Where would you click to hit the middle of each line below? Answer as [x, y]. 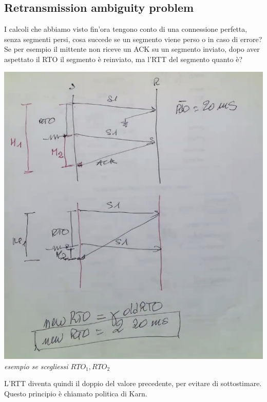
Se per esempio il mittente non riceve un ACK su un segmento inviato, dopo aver [132, 49]
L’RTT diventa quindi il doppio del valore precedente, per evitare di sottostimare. [133, 383]
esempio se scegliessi [36, 366]
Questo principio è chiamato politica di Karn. [76, 393]
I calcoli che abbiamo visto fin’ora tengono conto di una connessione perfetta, [126, 29]
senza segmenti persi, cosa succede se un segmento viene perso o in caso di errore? [133, 39]
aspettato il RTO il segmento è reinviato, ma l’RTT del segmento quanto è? [123, 59]
